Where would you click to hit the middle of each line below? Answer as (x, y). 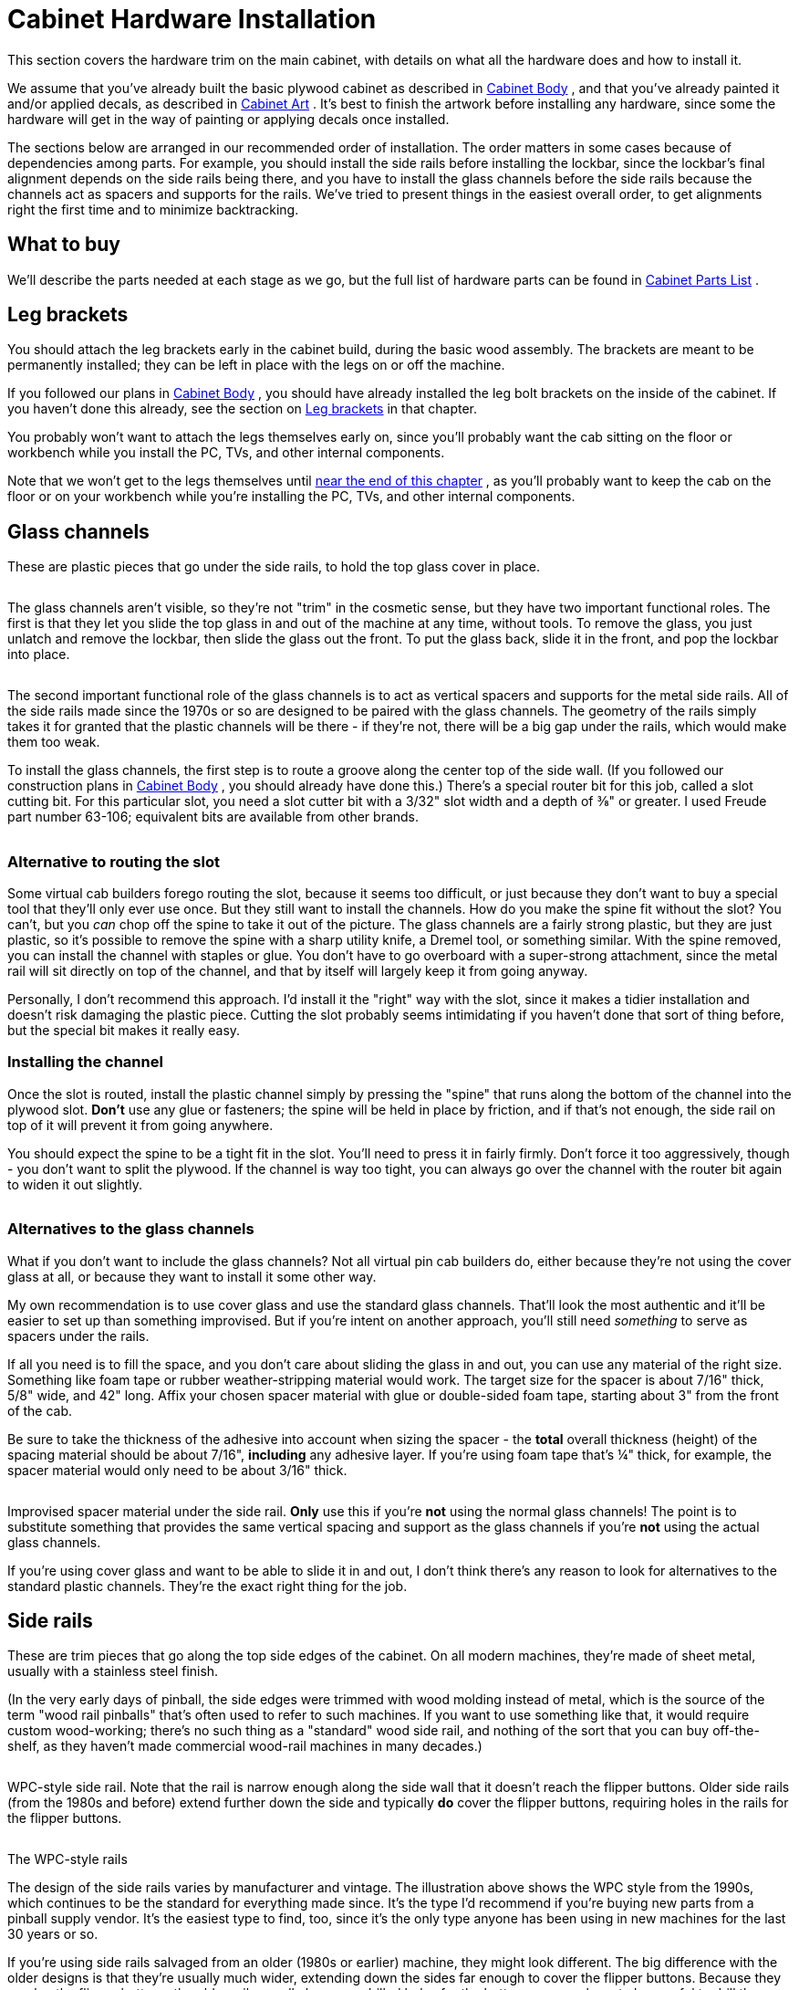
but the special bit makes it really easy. (124, 1031)
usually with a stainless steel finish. (113, 1671)
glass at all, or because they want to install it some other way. (192, 1276)
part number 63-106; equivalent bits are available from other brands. (213, 817)
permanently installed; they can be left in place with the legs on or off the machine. (256, 365)
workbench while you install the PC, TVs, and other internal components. (226, 453)
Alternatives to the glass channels (131, 1229)
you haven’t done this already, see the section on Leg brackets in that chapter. (243, 409)
